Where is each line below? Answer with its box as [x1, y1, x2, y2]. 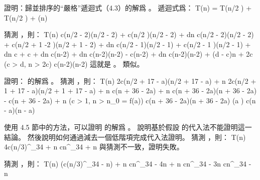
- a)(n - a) [4, 105, 35, 115]
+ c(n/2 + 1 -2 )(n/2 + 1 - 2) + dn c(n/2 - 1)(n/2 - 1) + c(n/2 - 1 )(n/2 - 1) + [4, 39, 251, 49]
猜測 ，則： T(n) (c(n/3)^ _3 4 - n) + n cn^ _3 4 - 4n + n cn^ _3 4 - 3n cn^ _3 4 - [4, 158, 251, 168]
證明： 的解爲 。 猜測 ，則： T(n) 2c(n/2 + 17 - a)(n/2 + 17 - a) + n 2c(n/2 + [4, 75, 256, 86]
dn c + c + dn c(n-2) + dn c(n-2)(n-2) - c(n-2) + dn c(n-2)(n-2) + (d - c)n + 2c [4, 49, 253, 59]
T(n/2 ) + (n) [4, 12, 48, 23]
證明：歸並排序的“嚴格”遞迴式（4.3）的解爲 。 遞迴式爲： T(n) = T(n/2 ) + [4, 3, 252, 13]
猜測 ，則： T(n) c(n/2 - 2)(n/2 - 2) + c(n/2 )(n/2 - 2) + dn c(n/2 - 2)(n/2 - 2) [4, 29, 254, 40]
